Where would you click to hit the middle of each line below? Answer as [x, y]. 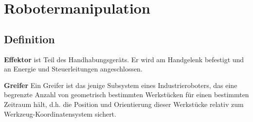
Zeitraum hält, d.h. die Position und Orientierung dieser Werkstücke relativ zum [124, 104]
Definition [29, 39]
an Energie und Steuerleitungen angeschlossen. [73, 69]
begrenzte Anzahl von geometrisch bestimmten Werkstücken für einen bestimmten [126, 95]
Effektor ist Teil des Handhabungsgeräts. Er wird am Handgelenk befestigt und [124, 59]
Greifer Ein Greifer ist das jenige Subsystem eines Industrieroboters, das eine [121, 85]
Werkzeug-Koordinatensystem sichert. [60, 113]
